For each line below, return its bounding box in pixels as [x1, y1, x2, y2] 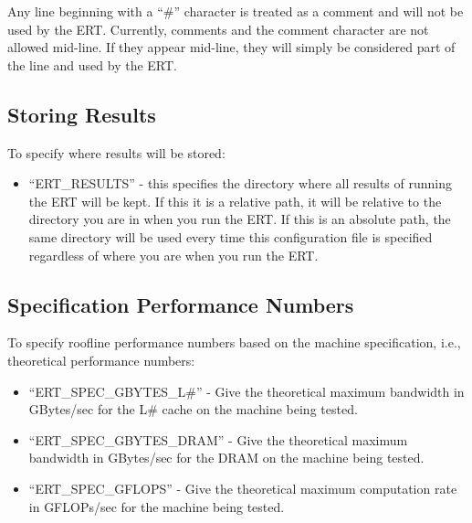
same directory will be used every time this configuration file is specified [28, 227, 433, 246]
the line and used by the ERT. [7, 55, 177, 74]
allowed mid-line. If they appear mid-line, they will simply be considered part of [7, 37, 456, 57]
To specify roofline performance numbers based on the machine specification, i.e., [7, 333, 461, 352]
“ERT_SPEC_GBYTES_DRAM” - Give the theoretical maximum [28, 430, 408, 449]
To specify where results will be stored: [7, 143, 226, 162]
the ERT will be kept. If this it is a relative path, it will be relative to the [28, 191, 442, 210]
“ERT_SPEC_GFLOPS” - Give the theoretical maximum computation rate [28, 478, 457, 497]
